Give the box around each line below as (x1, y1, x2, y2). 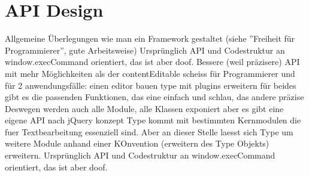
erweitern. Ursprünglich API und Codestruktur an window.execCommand (5, 149, 275, 162)
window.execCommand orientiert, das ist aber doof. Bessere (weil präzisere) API (5, 55, 300, 68)
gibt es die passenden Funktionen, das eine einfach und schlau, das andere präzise (5, 91, 304, 103)
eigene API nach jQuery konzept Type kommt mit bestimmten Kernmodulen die (5, 114, 301, 126)
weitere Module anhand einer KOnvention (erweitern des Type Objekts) (5, 137, 269, 150)
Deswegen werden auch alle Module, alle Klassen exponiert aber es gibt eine (5, 102, 284, 114)
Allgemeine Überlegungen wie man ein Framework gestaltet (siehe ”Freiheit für (5, 32, 295, 45)
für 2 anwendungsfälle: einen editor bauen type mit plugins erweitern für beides (5, 79, 296, 91)
